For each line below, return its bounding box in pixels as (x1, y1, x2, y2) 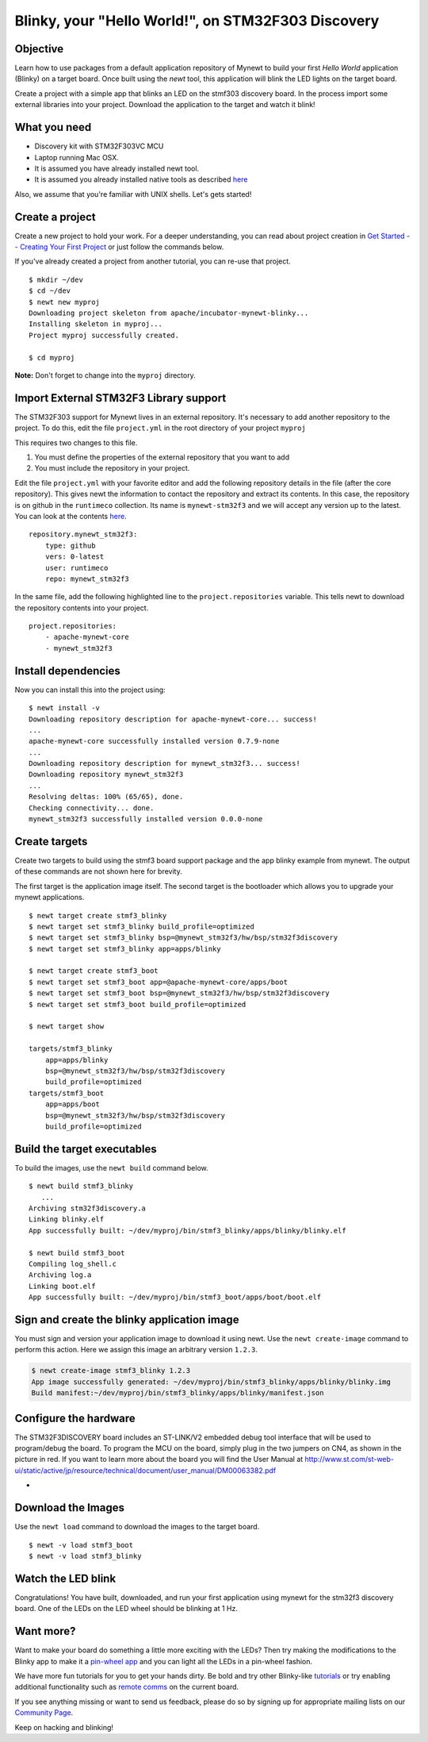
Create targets (14, 834, 88, 848)
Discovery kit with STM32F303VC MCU (34, 141, 164, 151)
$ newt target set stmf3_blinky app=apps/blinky (29, 944, 221, 953)
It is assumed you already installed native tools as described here (34, 175, 248, 184)
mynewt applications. (14, 893, 85, 902)
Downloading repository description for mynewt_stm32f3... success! (29, 759, 300, 768)
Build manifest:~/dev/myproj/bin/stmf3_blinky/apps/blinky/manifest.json (31, 1389, 324, 1398)
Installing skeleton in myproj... (29, 320, 162, 329)
